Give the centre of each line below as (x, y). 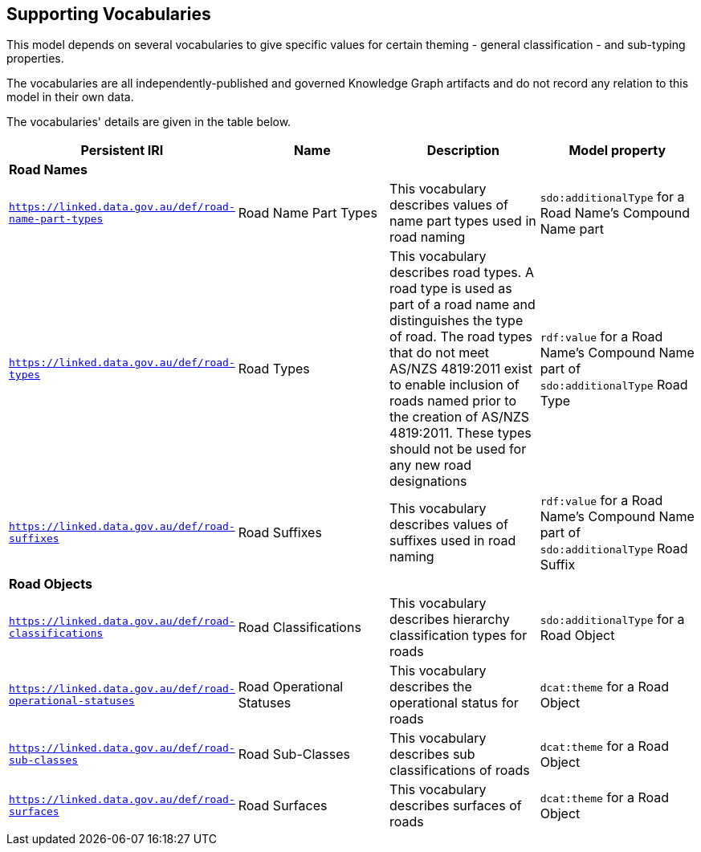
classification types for (459, 636)
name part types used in (463, 221)
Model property (617, 151)
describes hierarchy (450, 620)
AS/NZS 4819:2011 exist (461, 369)
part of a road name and (463, 305)
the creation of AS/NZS (460, 417)
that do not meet (440, 353)
